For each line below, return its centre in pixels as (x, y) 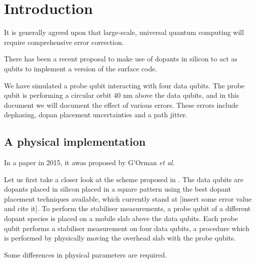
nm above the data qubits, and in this (181, 95)
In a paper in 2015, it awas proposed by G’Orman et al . (89, 162)
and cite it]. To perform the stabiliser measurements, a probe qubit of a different (127, 208)
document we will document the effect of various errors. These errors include (121, 105)
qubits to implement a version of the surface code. (81, 68)
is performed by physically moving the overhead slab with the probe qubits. (120, 238)
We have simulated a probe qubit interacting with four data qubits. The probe (124, 85)
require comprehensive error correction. (64, 42)
